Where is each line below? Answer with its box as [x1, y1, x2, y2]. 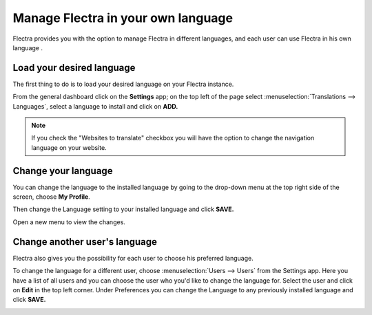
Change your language [12, 165, 113, 177]
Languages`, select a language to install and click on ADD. [12, 102, 178, 110]
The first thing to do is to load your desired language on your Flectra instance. [12, 80, 234, 88]
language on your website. [31, 143, 107, 151]
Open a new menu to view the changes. [12, 217, 125, 226]
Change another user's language [12, 236, 158, 248]
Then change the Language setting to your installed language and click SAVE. [12, 205, 234, 213]
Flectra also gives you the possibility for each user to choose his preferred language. [12, 254, 254, 262]
